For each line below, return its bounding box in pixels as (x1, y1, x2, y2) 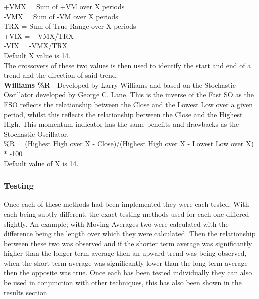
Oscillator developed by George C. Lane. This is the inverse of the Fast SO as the (4, 89, 254, 100)
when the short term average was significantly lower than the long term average (4, 257, 248, 268)
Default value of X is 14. (4, 158, 79, 168)
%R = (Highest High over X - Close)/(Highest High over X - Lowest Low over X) (4, 138, 254, 149)
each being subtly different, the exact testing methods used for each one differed (4, 208, 249, 219)
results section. (4, 287, 49, 297)
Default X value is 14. (4, 50, 71, 60)
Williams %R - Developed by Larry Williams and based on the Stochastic (4, 79, 236, 90)
